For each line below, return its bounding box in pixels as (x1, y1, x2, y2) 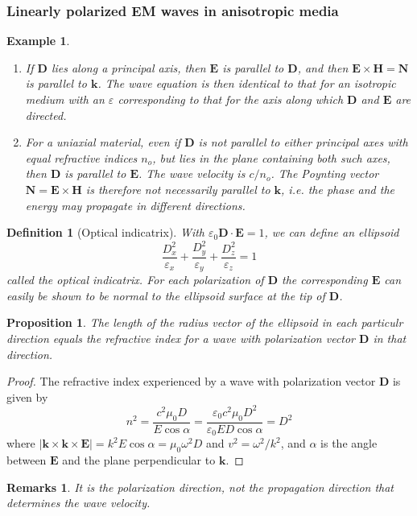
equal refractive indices (25, 149, 138, 166)
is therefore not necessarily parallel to (85, 180, 270, 197)
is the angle (320, 435, 378, 452)
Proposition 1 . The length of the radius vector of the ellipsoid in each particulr (6, 314, 403, 331)
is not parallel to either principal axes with (198, 134, 408, 151)
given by (6, 388, 48, 405)
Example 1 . (6, 32, 70, 49)
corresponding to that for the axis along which (118, 91, 344, 107)
